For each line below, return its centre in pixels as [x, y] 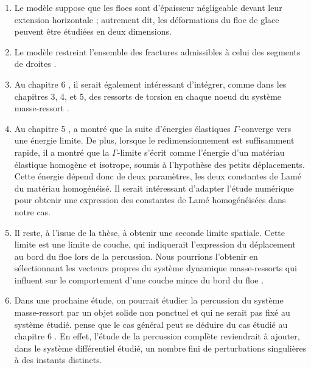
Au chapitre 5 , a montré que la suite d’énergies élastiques [122, 128]
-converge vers [265, 128]
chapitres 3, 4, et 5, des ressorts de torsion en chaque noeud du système [148, 96]
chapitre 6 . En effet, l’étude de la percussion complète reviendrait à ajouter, [157, 336]
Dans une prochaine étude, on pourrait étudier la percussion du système [149, 300]
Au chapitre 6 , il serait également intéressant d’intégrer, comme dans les [150, 84]
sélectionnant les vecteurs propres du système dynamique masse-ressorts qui [155, 268]
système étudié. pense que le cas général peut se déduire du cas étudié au [151, 324]
